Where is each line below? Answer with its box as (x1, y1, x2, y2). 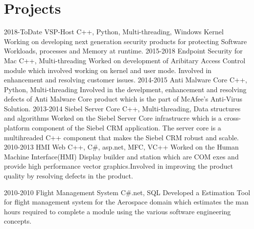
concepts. (4, 216, 32, 226)
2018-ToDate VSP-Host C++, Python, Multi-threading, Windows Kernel (4, 26, 224, 37)
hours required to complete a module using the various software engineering (4, 206, 231, 216)
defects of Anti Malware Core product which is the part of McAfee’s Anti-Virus (4, 94, 242, 104)
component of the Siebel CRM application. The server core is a (32, 123, 221, 133)
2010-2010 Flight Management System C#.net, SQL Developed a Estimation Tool (4, 187, 251, 197)
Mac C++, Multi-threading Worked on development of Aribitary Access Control (4, 55, 246, 65)
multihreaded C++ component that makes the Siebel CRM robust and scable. (4, 132, 239, 142)
